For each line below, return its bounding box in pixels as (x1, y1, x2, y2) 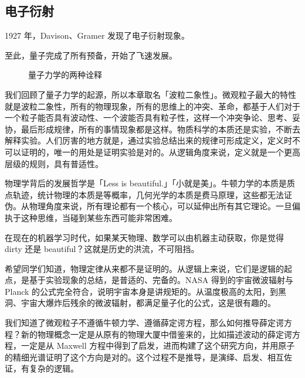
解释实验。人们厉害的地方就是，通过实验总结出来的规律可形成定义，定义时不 (5, 134, 300, 147)
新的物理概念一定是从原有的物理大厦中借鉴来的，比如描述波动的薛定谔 (21, 328, 292, 340)
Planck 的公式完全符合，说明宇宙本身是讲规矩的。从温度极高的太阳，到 (5, 285, 279, 297)
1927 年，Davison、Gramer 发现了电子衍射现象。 (5, 29, 190, 42)
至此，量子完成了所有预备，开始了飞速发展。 (5, 49, 177, 61)
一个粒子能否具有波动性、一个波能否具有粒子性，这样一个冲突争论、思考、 (5, 111, 292, 124)
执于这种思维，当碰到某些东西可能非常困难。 (5, 211, 177, 223)
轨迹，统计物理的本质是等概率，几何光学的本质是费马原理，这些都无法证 (12, 188, 292, 200)
